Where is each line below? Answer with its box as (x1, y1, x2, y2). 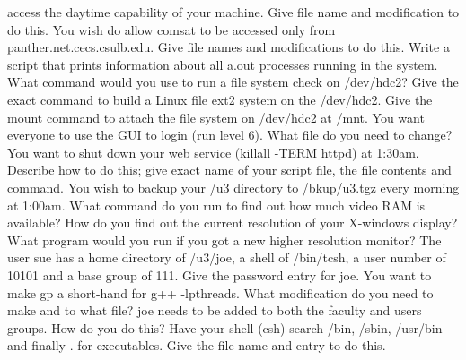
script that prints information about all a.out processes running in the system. (7, 55, 438, 73)
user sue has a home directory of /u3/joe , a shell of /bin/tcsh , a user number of (7, 248, 446, 267)
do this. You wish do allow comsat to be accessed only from (7, 20, 336, 39)
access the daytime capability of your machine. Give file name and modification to (7, 3, 460, 21)
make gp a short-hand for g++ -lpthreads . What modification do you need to (7, 283, 434, 302)
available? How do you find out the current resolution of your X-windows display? (7, 213, 458, 232)
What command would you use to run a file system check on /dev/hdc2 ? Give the (7, 73, 459, 91)
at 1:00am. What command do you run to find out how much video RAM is (7, 195, 426, 214)
